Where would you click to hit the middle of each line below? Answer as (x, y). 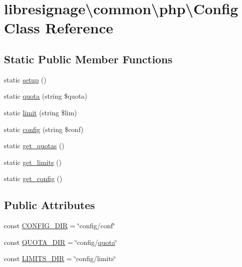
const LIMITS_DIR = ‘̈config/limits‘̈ (60, 258)
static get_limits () (33, 162)
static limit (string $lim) (40, 112)
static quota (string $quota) (46, 96)
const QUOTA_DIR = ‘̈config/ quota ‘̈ (61, 242)
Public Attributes (50, 205)
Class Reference (59, 28)
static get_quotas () (34, 146)
